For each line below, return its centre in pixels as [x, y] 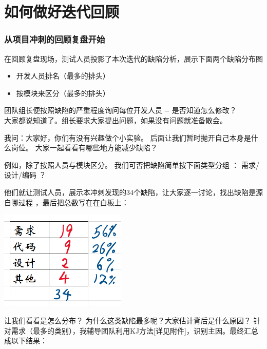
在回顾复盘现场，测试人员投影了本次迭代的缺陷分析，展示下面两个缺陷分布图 [133, 58]
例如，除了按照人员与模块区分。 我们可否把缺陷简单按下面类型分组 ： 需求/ [132, 164]
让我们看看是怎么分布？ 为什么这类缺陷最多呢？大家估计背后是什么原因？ [128, 320]
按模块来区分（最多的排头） [63, 93]
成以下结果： [26, 341]
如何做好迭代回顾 [62, 12]
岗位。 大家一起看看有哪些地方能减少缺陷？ [84, 148]
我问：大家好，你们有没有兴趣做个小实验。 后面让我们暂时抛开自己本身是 [128, 137]
